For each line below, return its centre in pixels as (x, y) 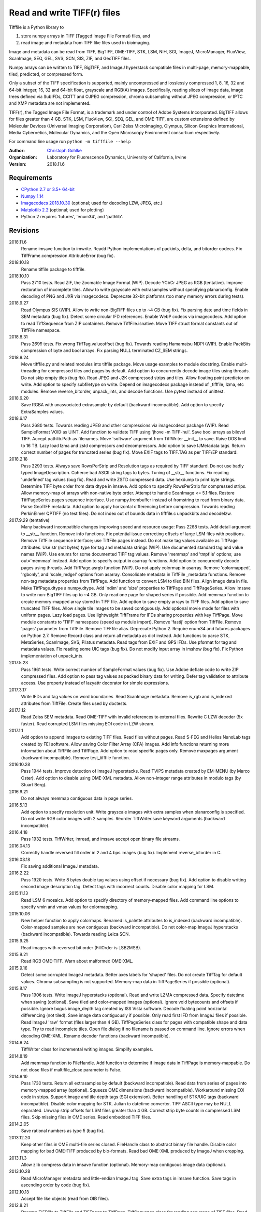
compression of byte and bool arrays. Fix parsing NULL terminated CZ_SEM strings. (104, 351)
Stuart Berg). (34, 785)
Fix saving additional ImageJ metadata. (60, 866)
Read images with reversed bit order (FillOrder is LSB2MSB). (81, 947)
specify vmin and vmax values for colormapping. (70, 907)
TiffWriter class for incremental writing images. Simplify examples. (87, 1049)
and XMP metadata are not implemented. (50, 103)
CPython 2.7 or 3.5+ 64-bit (48, 190)
